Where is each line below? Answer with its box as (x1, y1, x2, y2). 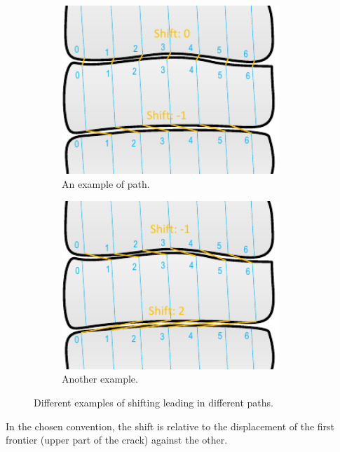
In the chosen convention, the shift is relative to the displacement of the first (6, 418, 335, 433)
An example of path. (62, 176, 150, 191)
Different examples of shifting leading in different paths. (34, 395, 273, 409)
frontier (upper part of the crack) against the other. (6, 432, 228, 447)
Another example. (62, 371, 138, 386)
